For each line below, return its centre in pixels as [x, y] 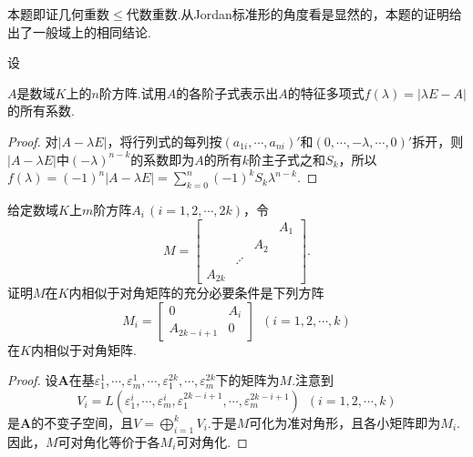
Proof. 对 [33, 141]
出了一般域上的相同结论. [79, 31]
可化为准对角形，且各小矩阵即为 [345, 422]
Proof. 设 [33, 380]
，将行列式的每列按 [165, 141]
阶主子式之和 [288, 159]
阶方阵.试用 [133, 92]
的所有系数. [41, 111]
